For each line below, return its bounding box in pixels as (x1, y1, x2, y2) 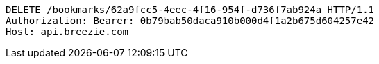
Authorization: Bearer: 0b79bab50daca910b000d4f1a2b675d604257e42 (6, 15, 375, 26)
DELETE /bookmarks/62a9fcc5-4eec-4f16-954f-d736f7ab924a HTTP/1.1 (6, 4, 375, 15)
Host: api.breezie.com (6, 26, 129, 37)
